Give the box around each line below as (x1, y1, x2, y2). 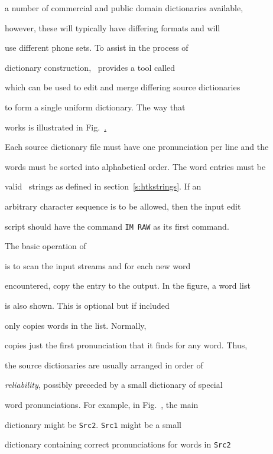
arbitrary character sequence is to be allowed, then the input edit (5, 200, 241, 212)
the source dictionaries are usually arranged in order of (5, 358, 203, 371)
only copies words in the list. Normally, (5, 319, 147, 331)
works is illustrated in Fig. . (5, 120, 107, 133)
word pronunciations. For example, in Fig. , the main (5, 398, 199, 410)
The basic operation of (5, 240, 86, 252)
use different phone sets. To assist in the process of (5, 41, 188, 54)
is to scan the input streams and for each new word (5, 259, 191, 272)
